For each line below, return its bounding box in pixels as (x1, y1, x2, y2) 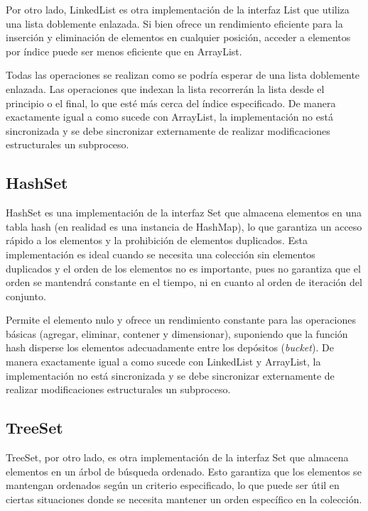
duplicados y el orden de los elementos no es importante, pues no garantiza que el (6, 260, 361, 275)
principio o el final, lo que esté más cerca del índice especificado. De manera (6, 95, 336, 110)
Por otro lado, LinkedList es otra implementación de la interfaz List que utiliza (6, 2, 350, 16)
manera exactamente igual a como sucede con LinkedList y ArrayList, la (6, 354, 321, 369)
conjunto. (6, 288, 46, 303)
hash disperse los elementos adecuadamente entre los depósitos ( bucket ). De (6, 340, 334, 355)
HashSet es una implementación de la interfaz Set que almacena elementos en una (6, 205, 362, 220)
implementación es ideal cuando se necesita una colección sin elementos (6, 246, 315, 261)
